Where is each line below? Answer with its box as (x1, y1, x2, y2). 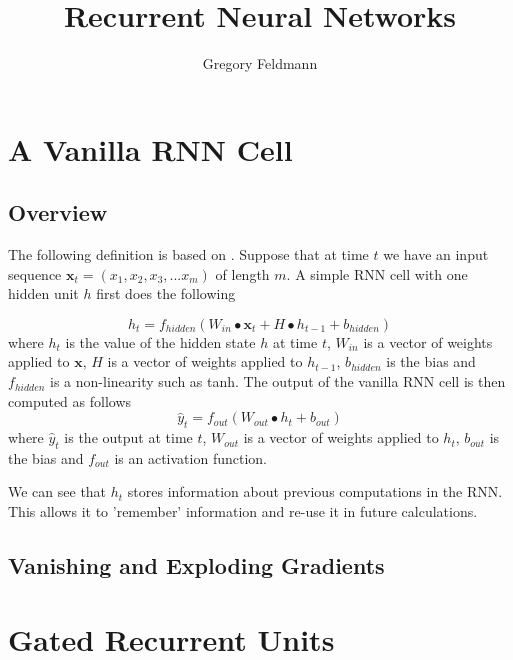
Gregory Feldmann (202, 53, 318, 74)
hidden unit (8, 283, 79, 304)
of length (215, 263, 270, 284)
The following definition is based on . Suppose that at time (8, 244, 369, 265)
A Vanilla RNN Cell (8, 128, 293, 169)
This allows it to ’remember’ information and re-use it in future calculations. (8, 501, 478, 522)
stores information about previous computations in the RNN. (127, 481, 503, 502)
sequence (8, 263, 62, 284)
